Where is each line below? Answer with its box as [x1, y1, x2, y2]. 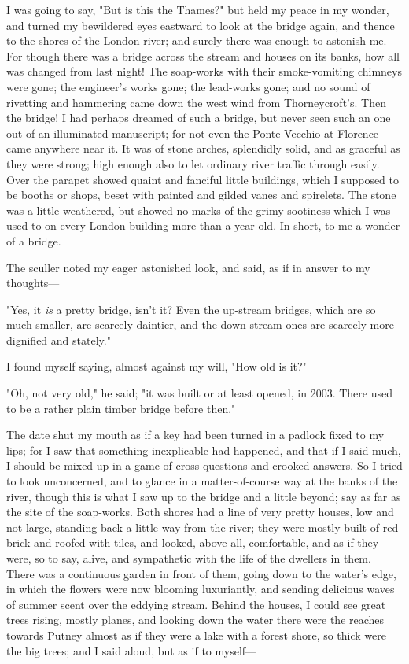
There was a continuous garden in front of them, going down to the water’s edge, [6, 565, 396, 581]
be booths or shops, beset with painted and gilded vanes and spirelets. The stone [6, 186, 396, 203]
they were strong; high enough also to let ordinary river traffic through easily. [6, 155, 380, 172]
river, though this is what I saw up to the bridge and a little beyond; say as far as [6, 488, 401, 504]
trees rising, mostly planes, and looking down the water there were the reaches [6, 611, 385, 628]
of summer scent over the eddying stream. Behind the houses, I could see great [6, 596, 386, 612]
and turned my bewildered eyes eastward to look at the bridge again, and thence [6, 17, 395, 33]
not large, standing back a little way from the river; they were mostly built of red [6, 518, 399, 535]
